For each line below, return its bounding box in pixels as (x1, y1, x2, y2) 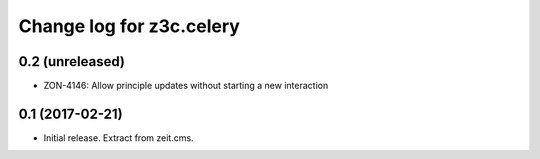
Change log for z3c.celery (18, 15, 240, 37)
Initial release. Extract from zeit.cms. (43, 131, 194, 144)
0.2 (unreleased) (18, 53, 125, 70)
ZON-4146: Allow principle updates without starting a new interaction (43, 80, 329, 92)
